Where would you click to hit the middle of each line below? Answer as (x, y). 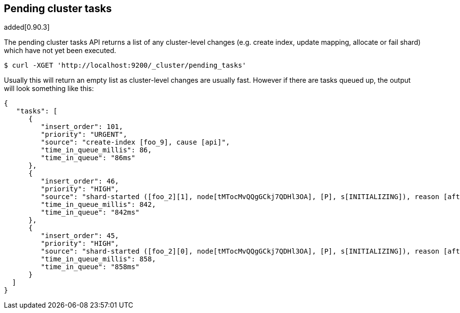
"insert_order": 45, (80, 236)
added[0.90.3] (27, 27)
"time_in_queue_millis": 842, (98, 205)
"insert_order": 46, (80, 181)
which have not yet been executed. (60, 51)
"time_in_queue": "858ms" (90, 267)
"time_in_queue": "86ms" (88, 158)
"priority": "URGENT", (84, 135)
